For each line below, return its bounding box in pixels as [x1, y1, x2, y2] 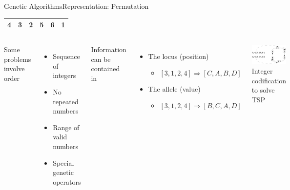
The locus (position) [148, 51, 209, 61]
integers [53, 70, 76, 80]
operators [53, 176, 81, 187]
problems [4, 54, 31, 64]
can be [91, 54, 111, 64]
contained [91, 63, 120, 74]
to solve [251, 85, 275, 95]
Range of [53, 122, 80, 132]
